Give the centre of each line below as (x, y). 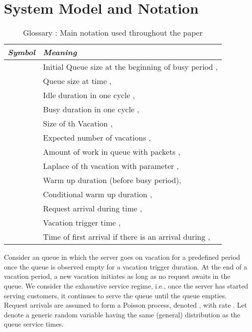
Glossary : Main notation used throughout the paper (113, 33)
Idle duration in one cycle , (89, 95)
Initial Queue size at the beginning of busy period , (130, 67)
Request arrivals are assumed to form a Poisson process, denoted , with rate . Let (126, 305)
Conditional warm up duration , (97, 194)
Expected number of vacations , (97, 138)
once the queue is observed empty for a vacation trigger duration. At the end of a (126, 266)
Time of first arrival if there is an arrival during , (127, 237)
